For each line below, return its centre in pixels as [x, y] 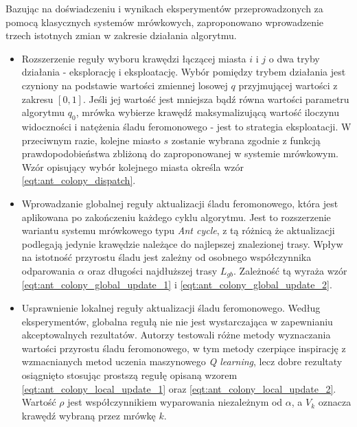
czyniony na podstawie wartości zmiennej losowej [125, 85]
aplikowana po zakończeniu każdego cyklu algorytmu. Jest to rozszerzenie [176, 217]
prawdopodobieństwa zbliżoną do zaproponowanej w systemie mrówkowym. [180, 153]
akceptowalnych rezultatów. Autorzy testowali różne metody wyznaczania [176, 335]
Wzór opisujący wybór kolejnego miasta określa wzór [133, 166]
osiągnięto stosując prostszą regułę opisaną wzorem [129, 374]
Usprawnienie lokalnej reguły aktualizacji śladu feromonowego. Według [171, 307]
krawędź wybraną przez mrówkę [89, 415]
